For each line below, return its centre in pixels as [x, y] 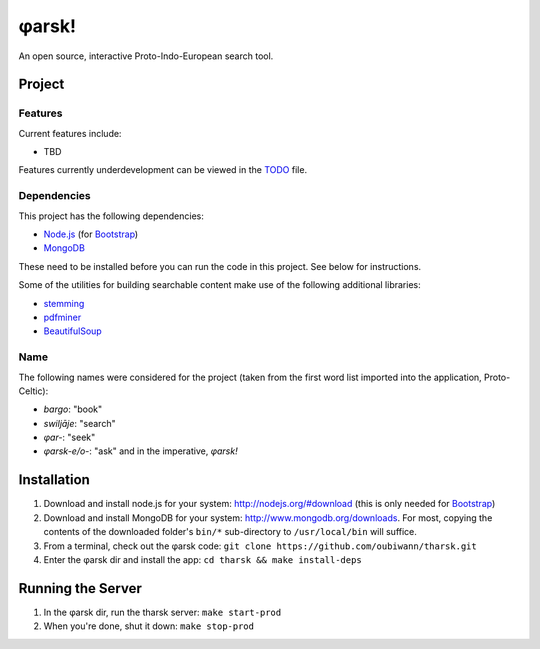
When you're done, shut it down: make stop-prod [149, 626]
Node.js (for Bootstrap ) [91, 234]
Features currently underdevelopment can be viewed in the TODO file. [163, 170]
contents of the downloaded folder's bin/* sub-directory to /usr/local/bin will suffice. [230, 532]
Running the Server [80, 588]
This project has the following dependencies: [111, 216]
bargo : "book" [73, 409]
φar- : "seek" [69, 437]
